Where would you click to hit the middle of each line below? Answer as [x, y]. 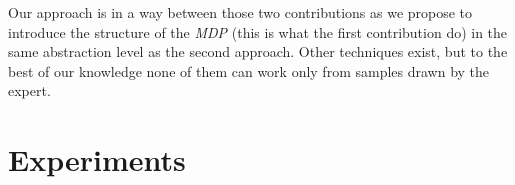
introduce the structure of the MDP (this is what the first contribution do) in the [258, 31]
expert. [29, 90]
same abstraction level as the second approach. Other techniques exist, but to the [258, 51]
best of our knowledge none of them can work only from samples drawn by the [249, 70]
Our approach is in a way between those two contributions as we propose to [240, 12]
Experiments [97, 159]
